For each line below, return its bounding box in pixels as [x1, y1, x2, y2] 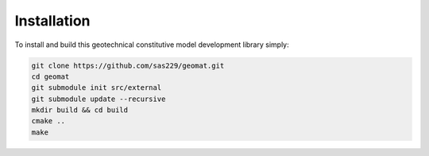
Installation [14, 12, 91, 29]
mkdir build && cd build [31, 106, 129, 115]
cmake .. [31, 116, 66, 126]
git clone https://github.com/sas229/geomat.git [31, 60, 225, 70]
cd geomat [31, 72, 70, 81]
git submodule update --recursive [31, 94, 166, 103]
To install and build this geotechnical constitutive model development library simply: [14, 40, 289, 49]
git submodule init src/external [31, 84, 162, 92]
